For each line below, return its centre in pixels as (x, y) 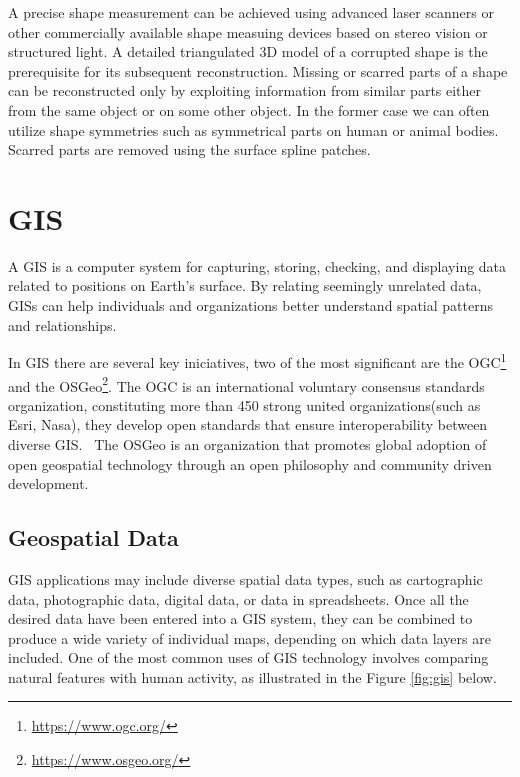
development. (48, 483)
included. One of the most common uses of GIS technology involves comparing (248, 657)
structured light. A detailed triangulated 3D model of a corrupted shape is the (248, 51)
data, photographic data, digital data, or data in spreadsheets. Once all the (238, 598)
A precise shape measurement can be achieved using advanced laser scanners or (251, 12)
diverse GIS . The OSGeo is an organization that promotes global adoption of (247, 443)
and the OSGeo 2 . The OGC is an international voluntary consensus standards (246, 384)
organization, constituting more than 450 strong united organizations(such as (244, 404)
